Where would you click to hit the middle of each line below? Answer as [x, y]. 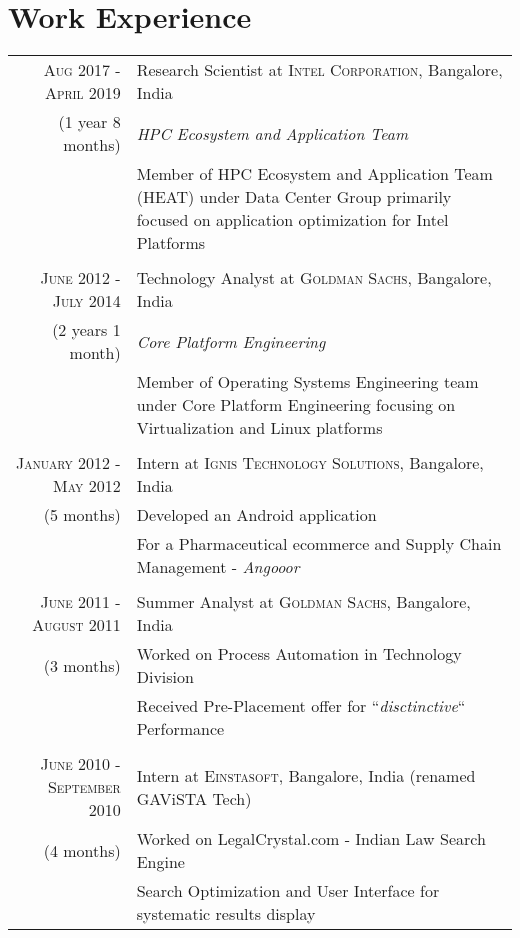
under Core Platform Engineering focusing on [296, 405]
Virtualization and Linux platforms [259, 428]
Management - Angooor [218, 567]
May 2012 [87, 486]
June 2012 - [80, 278]
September [84, 787]
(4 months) [82, 850]
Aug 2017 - [82, 70]
